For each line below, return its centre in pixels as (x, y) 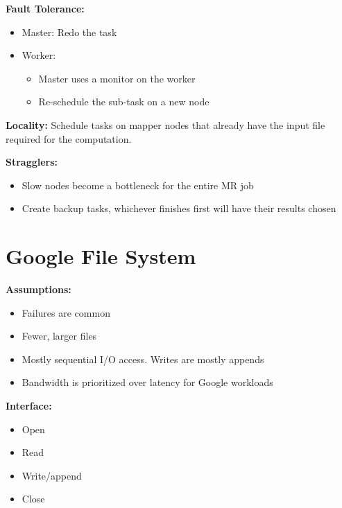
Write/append (52, 475)
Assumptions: (39, 289)
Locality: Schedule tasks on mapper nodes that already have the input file (165, 124)
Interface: (29, 406)
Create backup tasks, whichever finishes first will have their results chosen (179, 208)
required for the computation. (69, 138)
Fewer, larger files (59, 336)
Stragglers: (32, 162)
